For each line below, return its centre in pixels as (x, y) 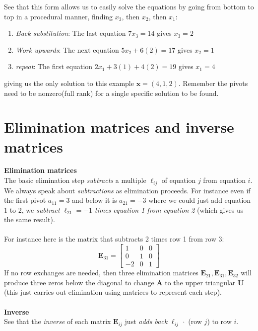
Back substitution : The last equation (71, 33)
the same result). (30, 219)
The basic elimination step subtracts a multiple (75, 180)
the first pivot (25, 200)
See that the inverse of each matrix (58, 321)
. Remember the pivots (213, 83)
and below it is (95, 200)
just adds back (146, 321)
